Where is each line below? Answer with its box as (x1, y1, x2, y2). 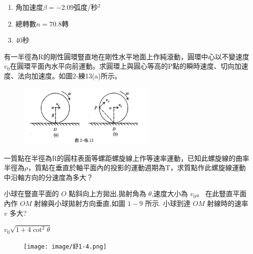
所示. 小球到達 (145, 198, 191, 208)
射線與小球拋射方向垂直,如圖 (34, 198, 126, 208)
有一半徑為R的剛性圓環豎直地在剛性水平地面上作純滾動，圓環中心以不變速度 (4, 51, 250, 61)
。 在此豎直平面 (196, 188, 247, 199)
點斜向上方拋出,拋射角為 (69, 188, 146, 199)
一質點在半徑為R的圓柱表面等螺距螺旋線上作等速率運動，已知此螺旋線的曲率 (4, 152, 250, 163)
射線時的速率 (207, 198, 249, 208)
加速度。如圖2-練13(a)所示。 (31, 70, 122, 80)
